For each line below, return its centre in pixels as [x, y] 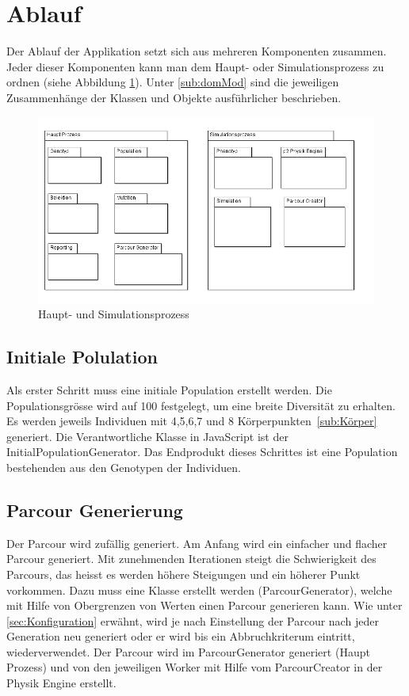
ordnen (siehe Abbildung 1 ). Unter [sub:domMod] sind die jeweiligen [173, 82]
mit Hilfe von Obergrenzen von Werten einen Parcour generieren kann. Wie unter [204, 605]
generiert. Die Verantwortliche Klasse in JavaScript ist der [147, 436]
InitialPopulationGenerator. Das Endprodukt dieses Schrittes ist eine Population [202, 452]
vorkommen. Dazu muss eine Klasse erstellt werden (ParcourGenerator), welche [199, 590]
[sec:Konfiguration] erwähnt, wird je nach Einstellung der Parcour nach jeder [193, 620]
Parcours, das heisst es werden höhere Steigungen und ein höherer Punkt [183, 574]
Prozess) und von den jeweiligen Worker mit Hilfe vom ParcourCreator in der [195, 667]
